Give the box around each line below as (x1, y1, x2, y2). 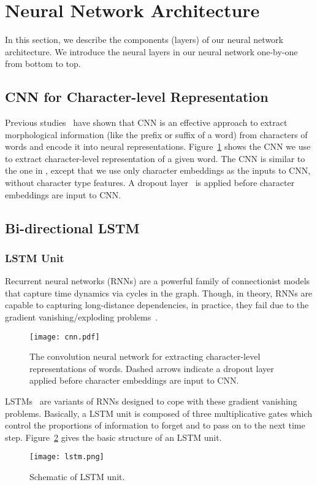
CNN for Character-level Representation (5, 87, 269, 106)
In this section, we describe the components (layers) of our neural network (5, 33, 283, 46)
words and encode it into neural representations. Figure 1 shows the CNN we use (5, 140, 311, 153)
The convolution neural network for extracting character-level (29, 350, 261, 363)
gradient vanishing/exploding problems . (5, 311, 158, 324)
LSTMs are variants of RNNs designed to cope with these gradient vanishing (5, 395, 297, 408)
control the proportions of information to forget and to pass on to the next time (5, 419, 305, 432)
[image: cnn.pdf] (29, 332, 100, 341)
